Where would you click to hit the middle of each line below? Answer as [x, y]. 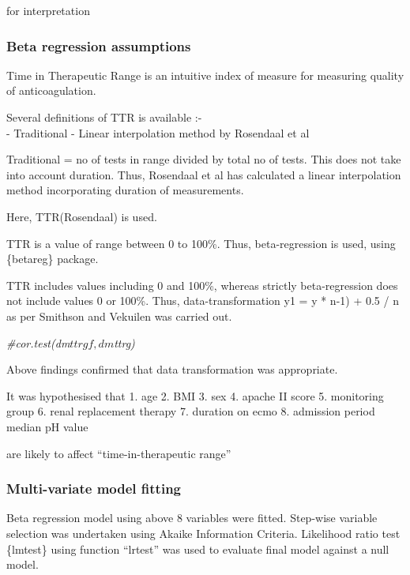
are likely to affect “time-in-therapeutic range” [119, 453]
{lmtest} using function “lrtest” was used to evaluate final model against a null [198, 549]
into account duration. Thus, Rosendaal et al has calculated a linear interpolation [204, 174]
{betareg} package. [53, 259]
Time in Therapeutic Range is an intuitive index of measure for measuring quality [205, 75]
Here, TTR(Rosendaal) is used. [82, 216]
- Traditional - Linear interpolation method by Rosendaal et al [158, 132]
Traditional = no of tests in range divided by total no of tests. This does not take [204, 159]
